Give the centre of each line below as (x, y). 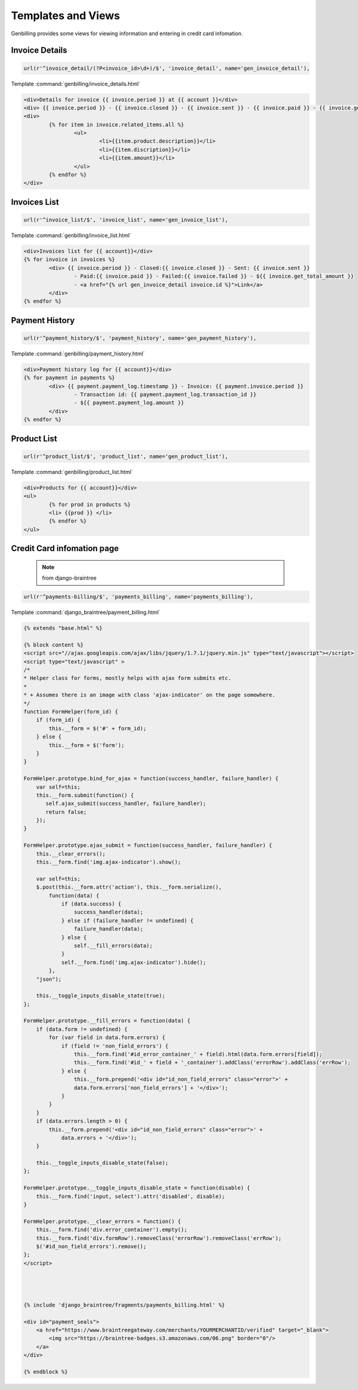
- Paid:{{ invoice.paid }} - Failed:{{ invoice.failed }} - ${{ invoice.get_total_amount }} (214, 276)
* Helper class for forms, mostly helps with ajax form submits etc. (127, 678)
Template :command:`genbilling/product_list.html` (72, 472)
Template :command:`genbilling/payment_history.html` (78, 353)
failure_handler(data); (108, 929)
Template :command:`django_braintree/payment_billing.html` (86, 613)
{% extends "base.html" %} (63, 628)
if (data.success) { (91, 904)
